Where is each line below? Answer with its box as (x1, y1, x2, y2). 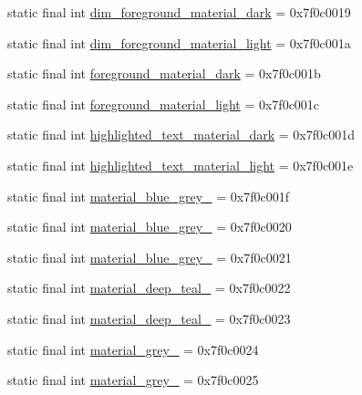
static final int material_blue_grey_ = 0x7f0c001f (7, 186, 289, 205)
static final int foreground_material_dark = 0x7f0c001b (7, 64, 321, 83)
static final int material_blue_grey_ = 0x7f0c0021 (7, 247, 292, 266)
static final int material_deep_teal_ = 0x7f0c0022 (7, 278, 291, 297)
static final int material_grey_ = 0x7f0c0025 (7, 370, 259, 390)
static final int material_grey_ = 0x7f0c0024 (7, 339, 259, 359)
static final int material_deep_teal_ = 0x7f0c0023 (7, 308, 291, 327)
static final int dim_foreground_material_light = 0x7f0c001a (7, 33, 351, 52)
